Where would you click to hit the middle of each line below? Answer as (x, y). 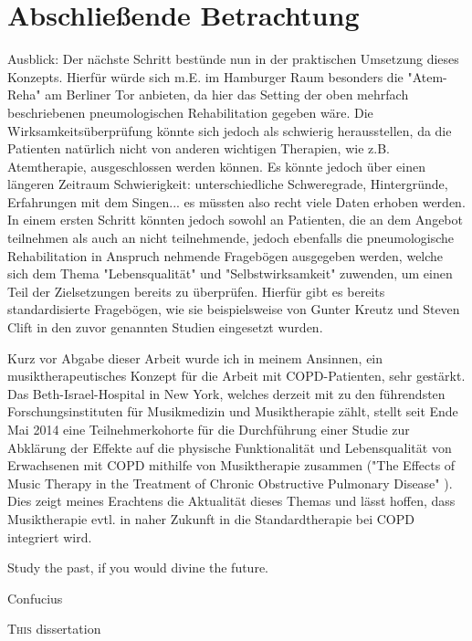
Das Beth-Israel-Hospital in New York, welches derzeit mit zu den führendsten (226, 393)
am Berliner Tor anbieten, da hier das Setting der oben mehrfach (227, 95)
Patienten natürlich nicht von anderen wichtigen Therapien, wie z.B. (199, 148)
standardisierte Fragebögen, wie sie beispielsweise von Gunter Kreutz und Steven (234, 309)
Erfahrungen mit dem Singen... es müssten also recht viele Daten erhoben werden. (236, 201)
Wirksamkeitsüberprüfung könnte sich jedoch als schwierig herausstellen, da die (230, 130)
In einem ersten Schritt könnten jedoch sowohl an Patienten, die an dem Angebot (235, 220)
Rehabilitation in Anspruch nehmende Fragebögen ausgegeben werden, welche (226, 255)
